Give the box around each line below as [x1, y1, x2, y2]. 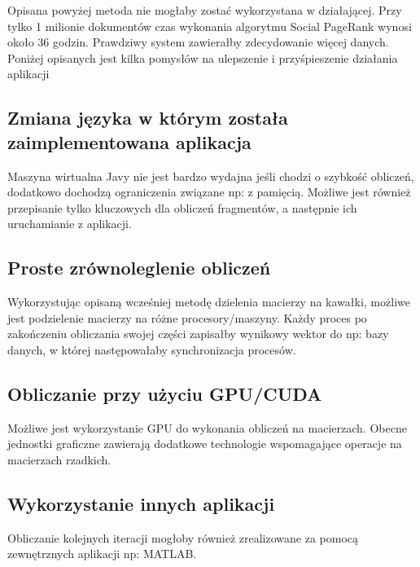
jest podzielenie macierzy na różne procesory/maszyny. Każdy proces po [7, 309, 367, 326]
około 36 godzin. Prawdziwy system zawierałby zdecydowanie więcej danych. [7, 33, 389, 51]
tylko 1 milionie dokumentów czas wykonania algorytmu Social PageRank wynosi [7, 17, 412, 34]
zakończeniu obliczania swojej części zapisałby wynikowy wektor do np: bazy [7, 325, 389, 342]
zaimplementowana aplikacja [7, 129, 252, 154]
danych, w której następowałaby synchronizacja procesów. [7, 341, 296, 358]
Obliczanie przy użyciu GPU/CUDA [7, 380, 322, 406]
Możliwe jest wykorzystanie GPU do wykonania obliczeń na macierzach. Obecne [7, 419, 407, 436]
